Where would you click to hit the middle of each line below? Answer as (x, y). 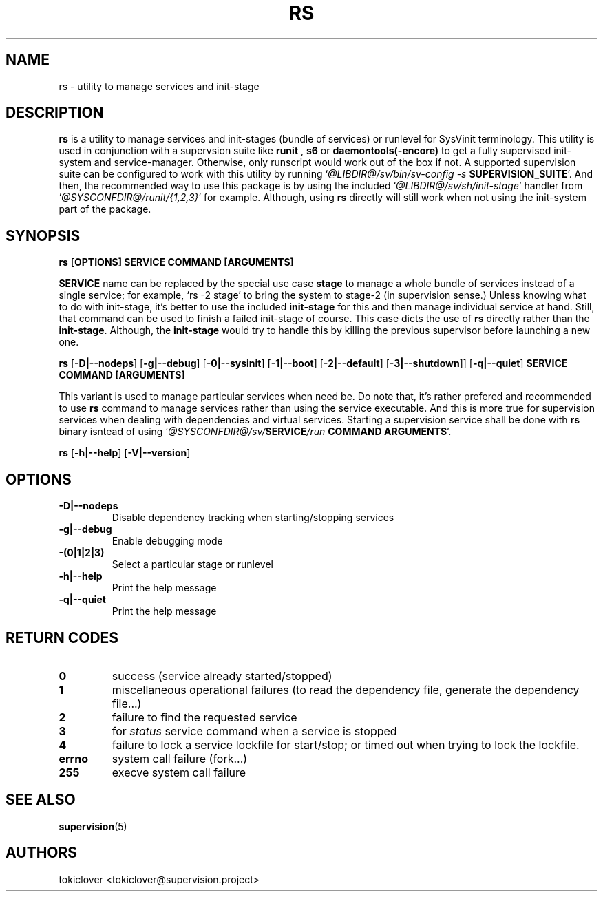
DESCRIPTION (55, 113)
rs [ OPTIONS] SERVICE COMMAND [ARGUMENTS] (176, 262)
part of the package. (105, 209)
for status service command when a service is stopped (254, 731)
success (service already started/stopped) (222, 676)
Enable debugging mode (167, 541)
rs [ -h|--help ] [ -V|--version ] (125, 453)
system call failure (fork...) (180, 758)
